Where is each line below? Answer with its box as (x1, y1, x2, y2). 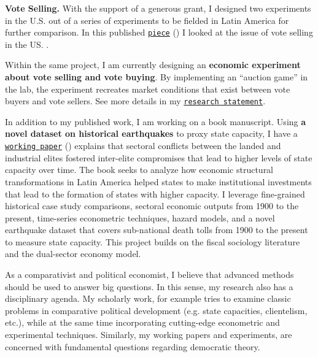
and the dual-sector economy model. (5, 247, 141, 260)
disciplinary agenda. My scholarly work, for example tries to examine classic (5, 292, 291, 305)
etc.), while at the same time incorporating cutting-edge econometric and (5, 316, 280, 329)
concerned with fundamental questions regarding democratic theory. (5, 340, 260, 353)
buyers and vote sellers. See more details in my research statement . (5, 94, 266, 107)
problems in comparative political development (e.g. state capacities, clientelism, (5, 304, 308, 317)
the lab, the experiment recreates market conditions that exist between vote (5, 82, 290, 95)
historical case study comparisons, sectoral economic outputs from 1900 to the (5, 199, 299, 212)
